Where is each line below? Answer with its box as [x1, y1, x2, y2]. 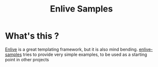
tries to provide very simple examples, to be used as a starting [22, 52, 147, 57]
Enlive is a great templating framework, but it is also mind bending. [5, 46, 138, 52]
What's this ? [5, 30, 59, 41]
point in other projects [5, 56, 49, 62]
